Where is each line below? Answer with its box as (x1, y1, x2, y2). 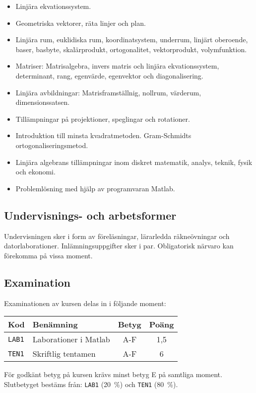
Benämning (32, 318, 78, 330)
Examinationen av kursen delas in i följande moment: (4, 298, 166, 308)
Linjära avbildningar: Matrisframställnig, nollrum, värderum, (15, 87, 201, 97)
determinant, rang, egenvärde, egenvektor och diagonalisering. (15, 70, 203, 80)
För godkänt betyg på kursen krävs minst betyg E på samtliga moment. (4, 369, 222, 380)
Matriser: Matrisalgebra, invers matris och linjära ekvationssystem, (15, 61, 219, 71)
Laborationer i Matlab (32, 333, 110, 345)
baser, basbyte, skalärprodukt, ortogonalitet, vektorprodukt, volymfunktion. (15, 44, 247, 54)
